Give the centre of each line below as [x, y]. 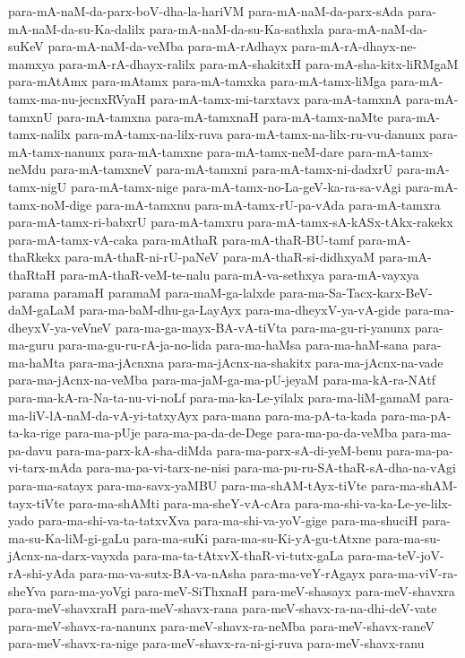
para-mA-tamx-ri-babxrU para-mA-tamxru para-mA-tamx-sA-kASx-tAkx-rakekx [231, 222]
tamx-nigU [38, 186]
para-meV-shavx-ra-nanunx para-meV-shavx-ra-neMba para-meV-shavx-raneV [221, 625]
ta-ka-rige [34, 433]
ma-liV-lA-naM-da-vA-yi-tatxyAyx [103, 415]
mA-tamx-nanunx [57, 151]
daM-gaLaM [42, 310]
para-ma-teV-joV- [396, 555]
